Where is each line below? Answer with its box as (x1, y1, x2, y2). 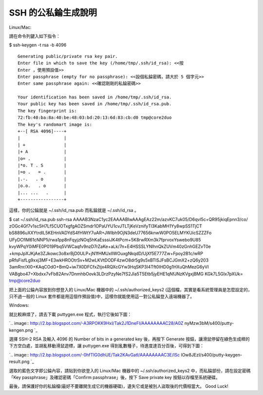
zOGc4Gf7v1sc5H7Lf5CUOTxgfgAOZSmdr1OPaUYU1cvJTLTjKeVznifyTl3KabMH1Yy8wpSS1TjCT (9, 223, 202, 229)
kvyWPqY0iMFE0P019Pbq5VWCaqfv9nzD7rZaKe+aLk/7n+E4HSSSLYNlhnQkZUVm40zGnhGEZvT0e (9, 244, 211, 249)
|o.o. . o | (18, 183, 67, 188)
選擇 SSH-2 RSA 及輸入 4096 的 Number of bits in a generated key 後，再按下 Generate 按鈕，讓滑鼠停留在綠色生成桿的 (9, 336, 250, 342)
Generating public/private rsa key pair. (18, 54, 118, 59)
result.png (9, 358, 30, 365)
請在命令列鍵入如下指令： (9, 33, 60, 39)
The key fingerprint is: (18, 108, 77, 113)
